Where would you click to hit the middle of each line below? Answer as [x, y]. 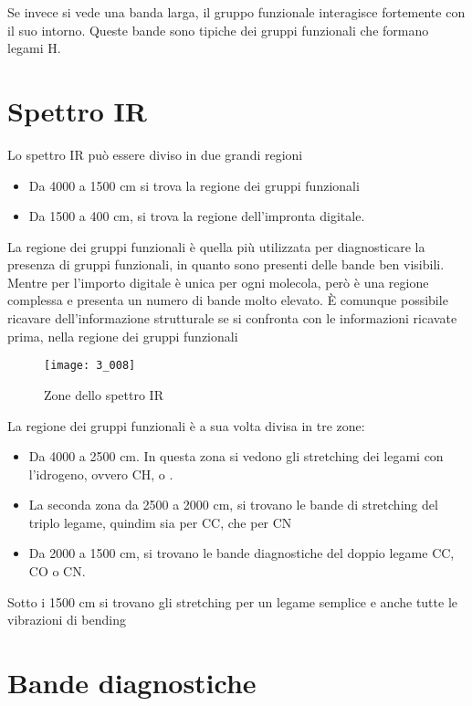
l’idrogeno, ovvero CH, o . [101, 474]
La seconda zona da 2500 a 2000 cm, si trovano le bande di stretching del [233, 505]
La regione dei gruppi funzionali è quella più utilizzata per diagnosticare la [216, 246]
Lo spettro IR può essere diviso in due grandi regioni [155, 154]
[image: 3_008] [90, 366]
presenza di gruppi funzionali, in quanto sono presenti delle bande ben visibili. [226, 264]
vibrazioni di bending [67, 620]
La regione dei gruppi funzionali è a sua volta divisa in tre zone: [186, 425]
